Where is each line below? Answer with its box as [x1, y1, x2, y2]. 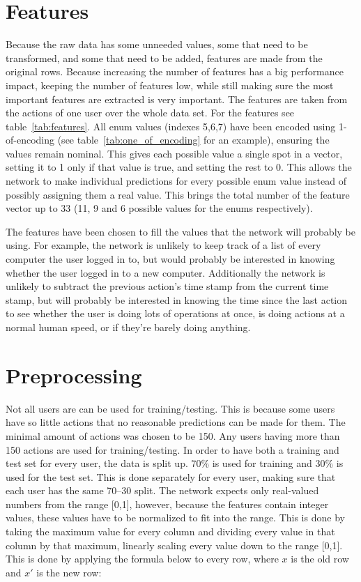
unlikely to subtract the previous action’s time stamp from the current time [6, 279, 329, 293]
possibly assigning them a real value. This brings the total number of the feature [6, 187, 350, 201]
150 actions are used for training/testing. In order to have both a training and [6, 442, 339, 457]
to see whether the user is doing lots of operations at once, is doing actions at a [6, 306, 345, 321]
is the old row [291, 551, 349, 566]
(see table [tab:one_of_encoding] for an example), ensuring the [57, 132, 330, 147]
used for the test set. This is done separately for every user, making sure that [6, 469, 336, 484]
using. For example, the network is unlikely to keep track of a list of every [6, 238, 321, 252]
